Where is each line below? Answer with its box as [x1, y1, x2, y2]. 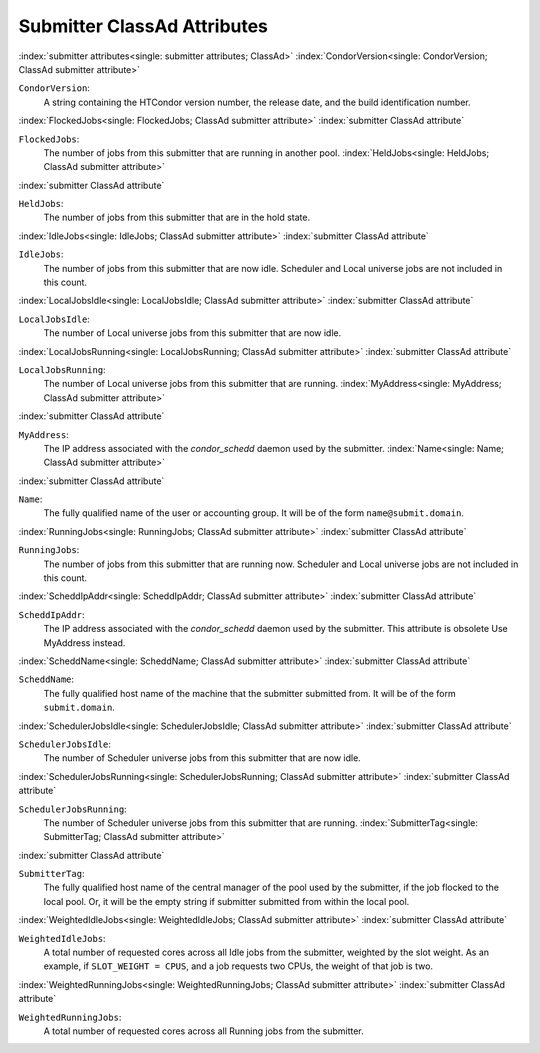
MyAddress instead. [43, 636, 126, 649]
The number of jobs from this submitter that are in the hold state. [43, 211, 310, 224]
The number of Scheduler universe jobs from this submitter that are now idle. [43, 752, 362, 764]
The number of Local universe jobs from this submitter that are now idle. [43, 327, 342, 339]
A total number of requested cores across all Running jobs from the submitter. [43, 1025, 364, 1037]
